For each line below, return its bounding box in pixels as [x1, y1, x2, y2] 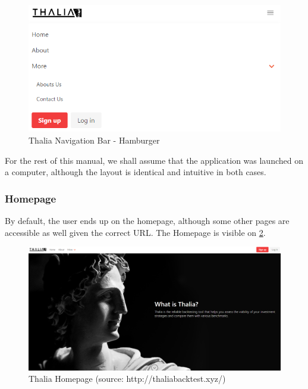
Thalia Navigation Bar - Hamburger [29, 133, 160, 146]
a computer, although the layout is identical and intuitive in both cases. [5, 166, 266, 178]
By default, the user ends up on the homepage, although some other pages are [5, 214, 290, 226]
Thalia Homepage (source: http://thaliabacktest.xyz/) [29, 372, 226, 385]
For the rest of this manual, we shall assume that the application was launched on [5, 154, 303, 166]
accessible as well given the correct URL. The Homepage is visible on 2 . [5, 226, 266, 238]
